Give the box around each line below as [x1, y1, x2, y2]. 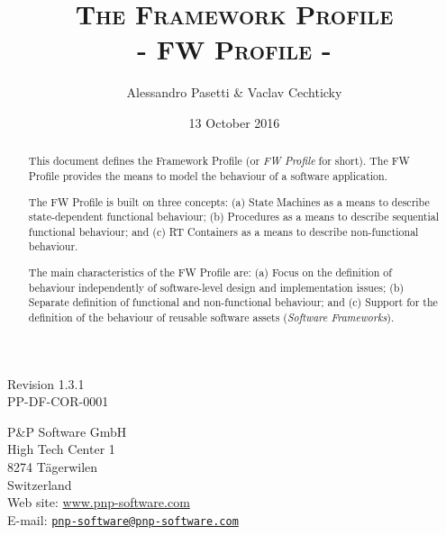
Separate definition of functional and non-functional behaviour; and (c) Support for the [28, 295, 438, 310]
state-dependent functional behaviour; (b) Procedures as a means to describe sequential [28, 209, 439, 224]
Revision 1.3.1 [7, 374, 85, 393]
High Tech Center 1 [7, 440, 115, 458]
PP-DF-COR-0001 [7, 392, 109, 411]
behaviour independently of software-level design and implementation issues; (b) [28, 279, 405, 295]
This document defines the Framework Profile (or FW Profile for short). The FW [28, 153, 410, 168]
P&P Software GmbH [7, 422, 127, 440]
